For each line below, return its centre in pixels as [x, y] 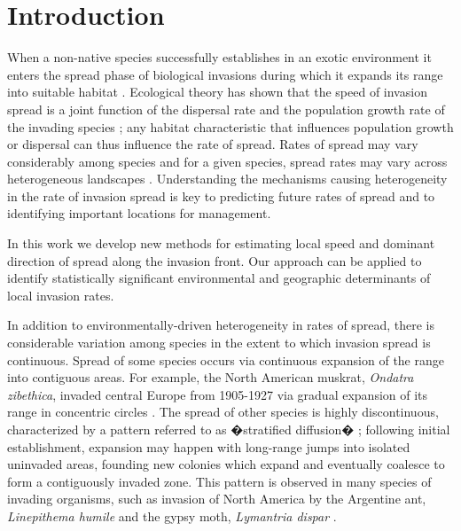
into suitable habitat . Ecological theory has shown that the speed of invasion [217, 92]
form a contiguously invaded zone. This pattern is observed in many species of [219, 481]
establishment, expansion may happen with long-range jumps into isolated [209, 446]
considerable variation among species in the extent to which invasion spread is [219, 343]
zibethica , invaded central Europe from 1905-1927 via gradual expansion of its [218, 394]
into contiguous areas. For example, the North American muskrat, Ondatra [211, 377]
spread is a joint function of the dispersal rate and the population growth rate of [226, 109]
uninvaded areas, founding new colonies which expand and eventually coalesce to [226, 464]
